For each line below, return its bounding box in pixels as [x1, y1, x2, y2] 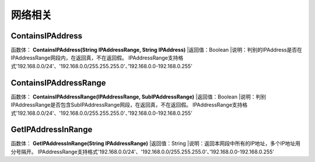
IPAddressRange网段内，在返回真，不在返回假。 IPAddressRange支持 [10, 54, 178, 61]
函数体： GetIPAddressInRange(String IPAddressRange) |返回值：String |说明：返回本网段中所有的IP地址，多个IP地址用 [10, 140, 300, 147]
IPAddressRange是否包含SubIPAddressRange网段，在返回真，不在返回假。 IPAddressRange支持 [10, 101, 243, 108]
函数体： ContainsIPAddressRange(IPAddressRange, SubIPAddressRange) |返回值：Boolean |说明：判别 [10, 93, 267, 100]
